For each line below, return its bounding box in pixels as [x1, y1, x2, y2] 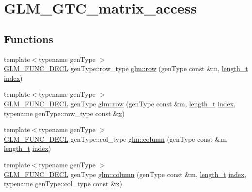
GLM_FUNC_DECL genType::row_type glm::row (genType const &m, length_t [4, 63, 248, 74]
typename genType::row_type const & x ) [4, 108, 125, 118]
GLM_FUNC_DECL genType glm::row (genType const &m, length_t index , [4, 98, 236, 108]
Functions [4, 31, 53, 46]
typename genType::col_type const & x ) [4, 178, 122, 189]
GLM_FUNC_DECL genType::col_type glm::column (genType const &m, [4, 133, 228, 144]
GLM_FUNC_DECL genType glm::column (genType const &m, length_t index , [4, 169, 247, 179]
